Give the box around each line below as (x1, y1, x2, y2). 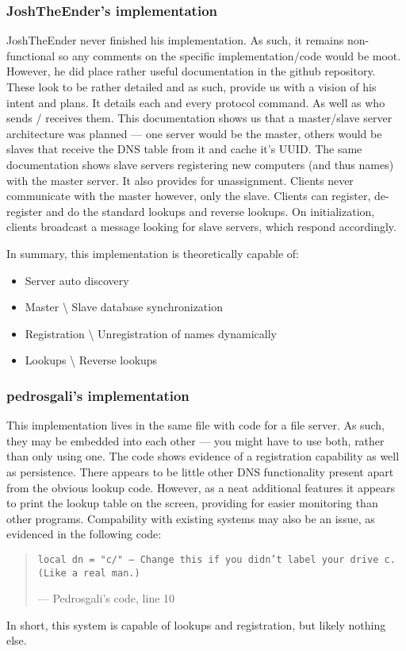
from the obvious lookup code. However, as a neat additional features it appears (6, 479, 396, 495)
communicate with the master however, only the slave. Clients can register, (6, 187, 371, 204)
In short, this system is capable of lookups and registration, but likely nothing (6, 616, 386, 633)
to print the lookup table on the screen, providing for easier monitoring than (6, 495, 378, 511)
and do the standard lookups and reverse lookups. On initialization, (45, 202, 375, 219)
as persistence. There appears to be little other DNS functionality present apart (6, 463, 394, 480)
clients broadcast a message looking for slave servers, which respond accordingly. (6, 218, 396, 235)
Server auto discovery (25, 272, 129, 288)
